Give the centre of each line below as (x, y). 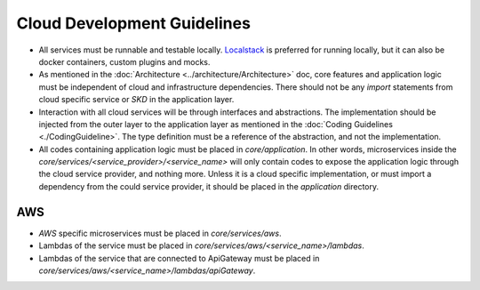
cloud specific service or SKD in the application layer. (136, 100)
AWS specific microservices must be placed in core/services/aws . (160, 233)
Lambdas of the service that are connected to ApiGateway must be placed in (179, 258)
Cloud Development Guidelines (133, 23)
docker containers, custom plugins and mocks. (124, 61)
